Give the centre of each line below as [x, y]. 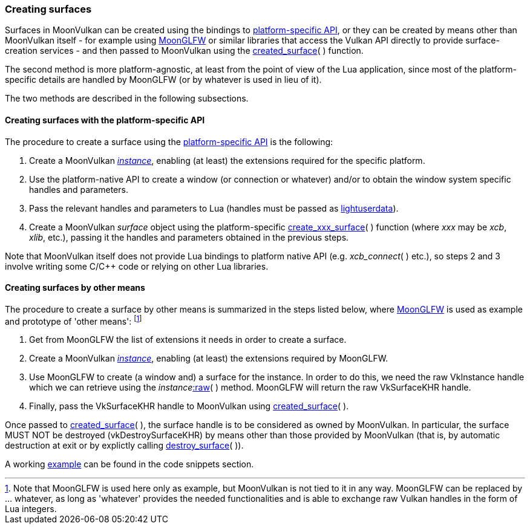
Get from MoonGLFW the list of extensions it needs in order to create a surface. [188, 340]
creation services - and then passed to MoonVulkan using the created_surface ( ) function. [184, 51]
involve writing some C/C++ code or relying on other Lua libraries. [137, 266]
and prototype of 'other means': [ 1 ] [74, 320]
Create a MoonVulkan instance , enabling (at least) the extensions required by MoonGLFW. [209, 359]
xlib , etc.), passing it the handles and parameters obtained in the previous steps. [189, 237]
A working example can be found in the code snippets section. [129, 464]
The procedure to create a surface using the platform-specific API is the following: [169, 141]
